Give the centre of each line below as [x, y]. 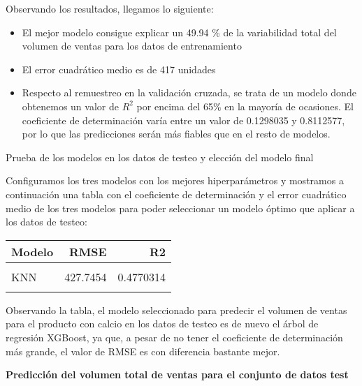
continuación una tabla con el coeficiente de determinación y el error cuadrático [176, 194]
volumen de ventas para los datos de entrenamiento [132, 46]
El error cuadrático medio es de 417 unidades [119, 69]
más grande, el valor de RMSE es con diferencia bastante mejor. [143, 351]
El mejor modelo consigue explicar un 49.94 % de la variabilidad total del [179, 32]
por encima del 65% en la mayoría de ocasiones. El [245, 106]
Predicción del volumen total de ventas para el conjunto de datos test [177, 374]
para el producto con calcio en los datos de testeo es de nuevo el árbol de [162, 324]
